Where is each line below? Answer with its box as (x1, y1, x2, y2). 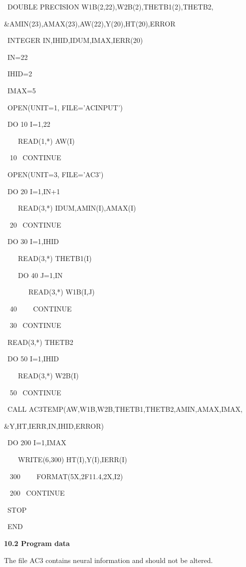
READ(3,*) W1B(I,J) (28, 286, 95, 297)
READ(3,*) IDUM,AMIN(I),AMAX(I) (17, 203, 136, 213)
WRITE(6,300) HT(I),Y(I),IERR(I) (17, 454, 127, 465)
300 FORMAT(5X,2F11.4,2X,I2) (9, 471, 123, 481)
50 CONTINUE (9, 387, 61, 397)
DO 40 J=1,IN (17, 270, 63, 280)
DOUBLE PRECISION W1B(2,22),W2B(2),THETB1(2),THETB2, (7, 1, 214, 11)
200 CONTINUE (9, 488, 65, 498)
